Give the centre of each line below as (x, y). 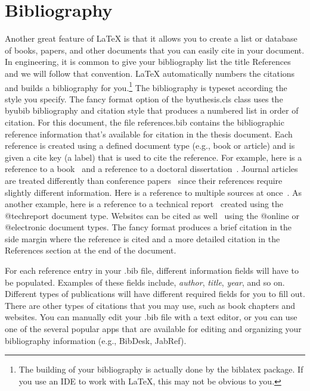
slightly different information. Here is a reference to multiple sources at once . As (153, 192)
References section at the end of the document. (91, 250)
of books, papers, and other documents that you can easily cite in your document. (155, 50)
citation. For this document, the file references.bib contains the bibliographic (145, 122)
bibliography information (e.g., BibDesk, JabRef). (96, 340)
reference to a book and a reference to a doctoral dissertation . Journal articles (151, 169)
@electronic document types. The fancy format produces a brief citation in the (148, 227)
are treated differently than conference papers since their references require (144, 180)
